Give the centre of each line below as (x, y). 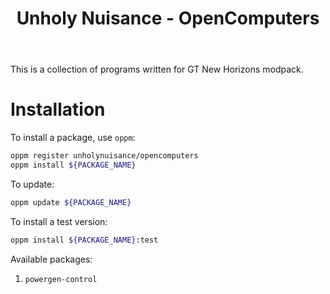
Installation (58, 109)
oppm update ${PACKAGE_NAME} (71, 202)
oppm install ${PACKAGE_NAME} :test (84, 240)
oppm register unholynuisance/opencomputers (104, 156)
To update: (32, 184)
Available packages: (51, 259)
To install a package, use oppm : (73, 138)
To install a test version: (59, 221)
